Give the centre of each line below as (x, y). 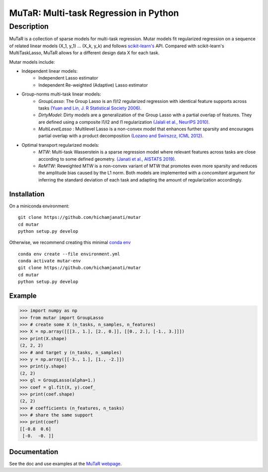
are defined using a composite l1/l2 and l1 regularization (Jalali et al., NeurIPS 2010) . (124, 122)
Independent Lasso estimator (68, 78)
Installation (27, 194)
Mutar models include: (32, 62)
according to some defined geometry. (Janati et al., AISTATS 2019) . (107, 159)
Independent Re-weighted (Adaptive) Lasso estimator (93, 85)
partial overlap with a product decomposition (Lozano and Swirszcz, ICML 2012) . (121, 136)
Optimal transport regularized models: (60, 145)
